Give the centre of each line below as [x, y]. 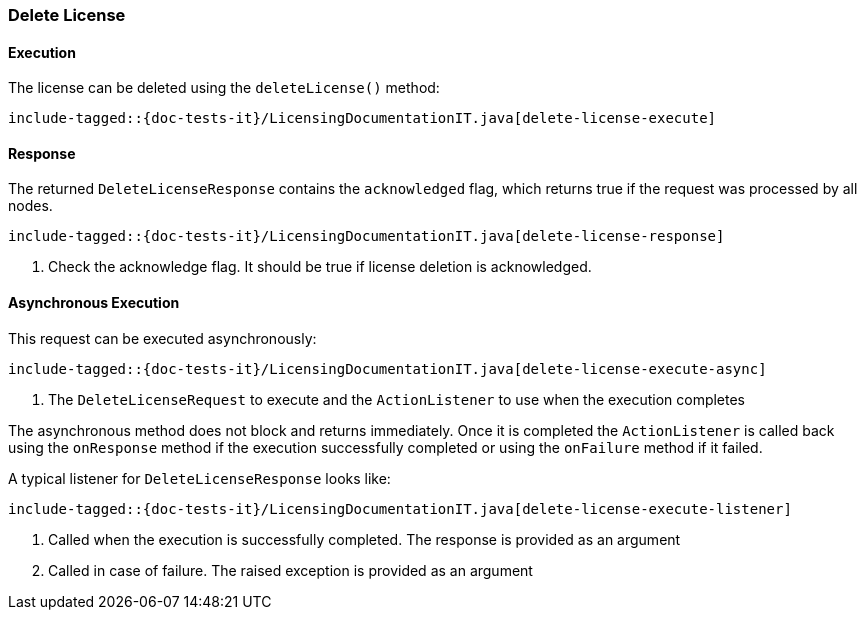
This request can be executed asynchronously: [162, 338]
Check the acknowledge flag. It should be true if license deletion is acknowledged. [320, 267]
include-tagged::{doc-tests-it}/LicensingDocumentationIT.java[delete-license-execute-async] [387, 368]
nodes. [30, 206]
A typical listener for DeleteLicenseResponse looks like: [199, 478]
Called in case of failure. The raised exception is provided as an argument [290, 570]
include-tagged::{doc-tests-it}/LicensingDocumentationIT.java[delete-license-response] [366, 236]
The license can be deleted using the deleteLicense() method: [224, 88]
